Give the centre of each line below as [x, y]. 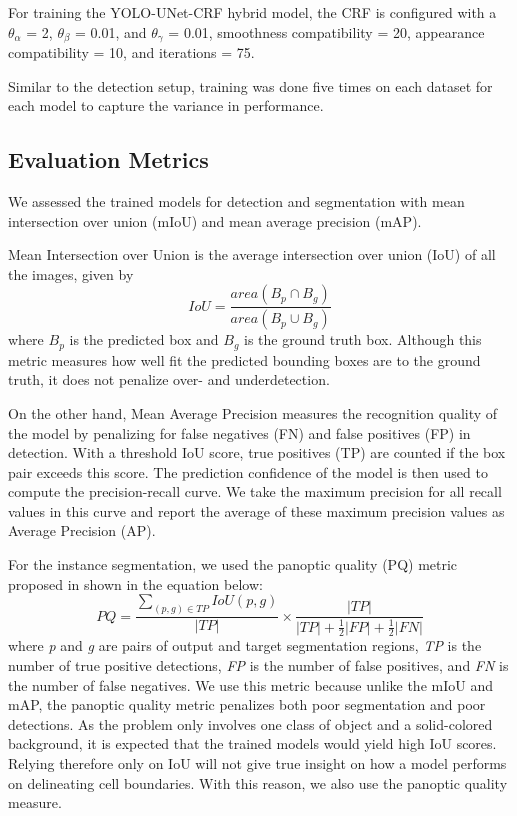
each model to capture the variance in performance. [166, 105]
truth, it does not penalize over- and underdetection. [169, 379]
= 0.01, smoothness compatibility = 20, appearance [326, 31]
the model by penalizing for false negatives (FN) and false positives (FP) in [239, 432]
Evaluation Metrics [108, 159]
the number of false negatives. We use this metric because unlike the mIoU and [250, 684]
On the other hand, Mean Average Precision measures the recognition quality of [253, 412]
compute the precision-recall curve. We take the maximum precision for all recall [255, 491]
